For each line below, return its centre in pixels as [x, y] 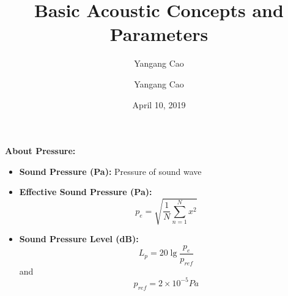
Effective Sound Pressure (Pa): [86, 192]
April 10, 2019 [159, 104]
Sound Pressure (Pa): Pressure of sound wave [110, 171]
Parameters [159, 34]
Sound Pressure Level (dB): [79, 239]
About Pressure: [40, 151]
